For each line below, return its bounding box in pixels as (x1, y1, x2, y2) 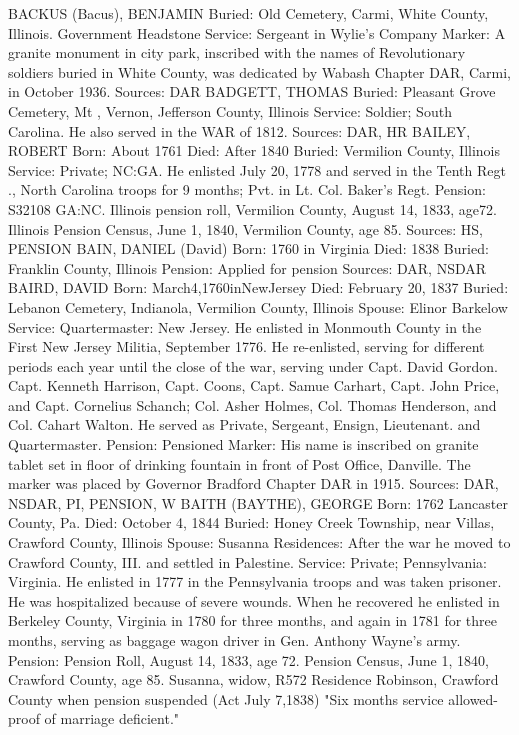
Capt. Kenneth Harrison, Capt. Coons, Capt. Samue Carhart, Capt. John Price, (8, 375, 500, 396)
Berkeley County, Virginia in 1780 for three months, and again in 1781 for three (8, 610, 497, 631)
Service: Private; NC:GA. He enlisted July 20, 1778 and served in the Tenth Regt (8, 159, 506, 180)
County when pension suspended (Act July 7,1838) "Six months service (8, 688, 444, 709)
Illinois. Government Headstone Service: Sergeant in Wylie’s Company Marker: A (8, 22, 506, 43)
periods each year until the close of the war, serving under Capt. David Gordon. (8, 355, 498, 376)
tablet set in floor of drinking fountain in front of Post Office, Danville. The (8, 453, 471, 474)
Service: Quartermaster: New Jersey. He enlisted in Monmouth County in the (8, 316, 482, 337)
